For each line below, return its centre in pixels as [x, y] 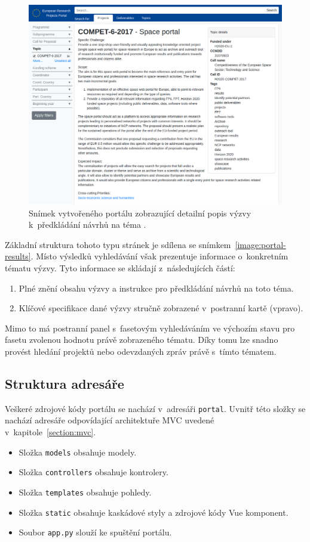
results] [18, 256]
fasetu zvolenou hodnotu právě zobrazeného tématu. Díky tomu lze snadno [142, 340]
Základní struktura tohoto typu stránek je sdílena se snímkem [118, 244]
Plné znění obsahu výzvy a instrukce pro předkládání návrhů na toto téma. [156, 288]
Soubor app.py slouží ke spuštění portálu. [95, 532]
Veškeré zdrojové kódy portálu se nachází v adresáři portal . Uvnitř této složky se [155, 408]
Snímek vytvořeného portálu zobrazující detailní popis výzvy [140, 213]
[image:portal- [260, 244]
